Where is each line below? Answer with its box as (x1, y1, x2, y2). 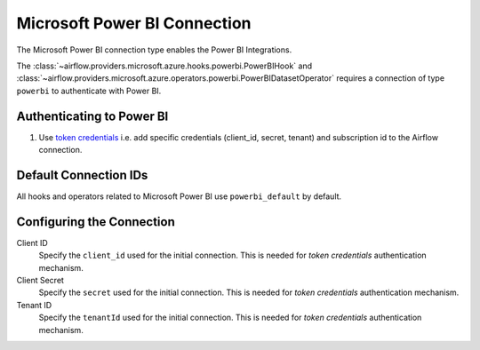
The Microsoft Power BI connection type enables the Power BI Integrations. (16, 44, 292, 55)
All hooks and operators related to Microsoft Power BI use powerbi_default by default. (16, 191, 342, 202)
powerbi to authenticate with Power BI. (16, 85, 162, 96)
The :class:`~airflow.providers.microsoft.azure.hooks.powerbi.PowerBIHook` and (16, 60, 313, 71)
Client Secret (16, 275, 64, 285)
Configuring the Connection (16, 214, 175, 229)
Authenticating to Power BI (16, 108, 169, 123)
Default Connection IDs (16, 167, 148, 182)
